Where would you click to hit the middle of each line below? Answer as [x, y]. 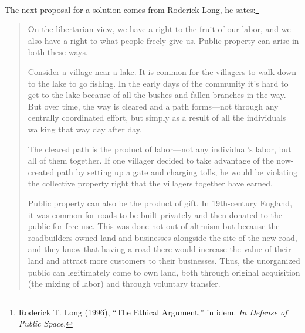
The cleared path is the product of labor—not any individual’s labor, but [160, 149]
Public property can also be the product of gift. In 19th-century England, [160, 203]
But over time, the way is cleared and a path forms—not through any [153, 106]
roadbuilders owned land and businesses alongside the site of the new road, [162, 237]
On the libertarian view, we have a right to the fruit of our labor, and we [159, 29]
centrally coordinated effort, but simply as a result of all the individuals [157, 118]
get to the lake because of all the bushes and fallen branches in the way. [157, 95]
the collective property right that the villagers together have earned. [150, 183]
